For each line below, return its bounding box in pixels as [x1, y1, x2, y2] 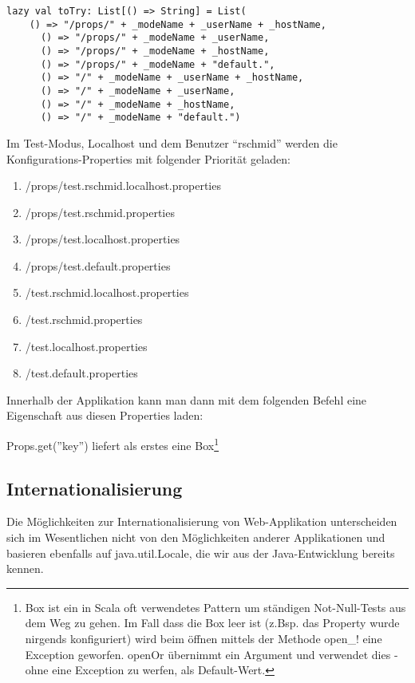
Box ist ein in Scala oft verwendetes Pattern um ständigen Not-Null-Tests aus [25, 598, 406, 615]
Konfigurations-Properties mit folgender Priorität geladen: [6, 150, 290, 167]
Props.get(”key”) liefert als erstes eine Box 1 [6, 435, 219, 453]
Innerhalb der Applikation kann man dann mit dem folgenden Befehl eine [6, 391, 367, 408]
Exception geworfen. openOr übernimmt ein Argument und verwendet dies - [25, 645, 398, 662]
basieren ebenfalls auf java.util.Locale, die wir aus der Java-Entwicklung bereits [6, 544, 395, 561]
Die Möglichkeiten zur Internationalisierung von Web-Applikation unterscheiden [6, 513, 397, 530]
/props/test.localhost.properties [25, 231, 180, 247]
